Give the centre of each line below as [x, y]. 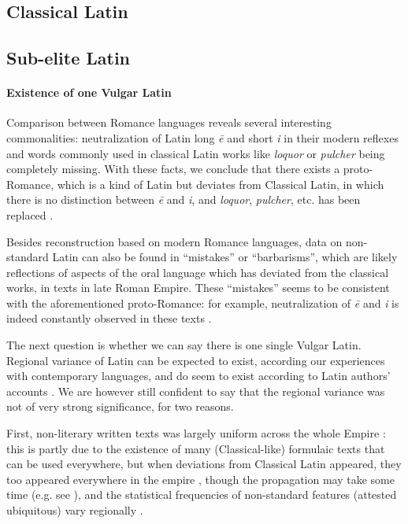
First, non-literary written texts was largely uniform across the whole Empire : [196, 433]
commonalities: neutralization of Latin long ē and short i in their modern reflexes [202, 137]
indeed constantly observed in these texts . [109, 318]
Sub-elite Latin [69, 58]
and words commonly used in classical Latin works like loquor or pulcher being [196, 153]
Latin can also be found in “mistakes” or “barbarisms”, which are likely [225, 257]
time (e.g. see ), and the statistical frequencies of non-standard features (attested [202, 494]
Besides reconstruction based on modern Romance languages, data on [174, 241]
